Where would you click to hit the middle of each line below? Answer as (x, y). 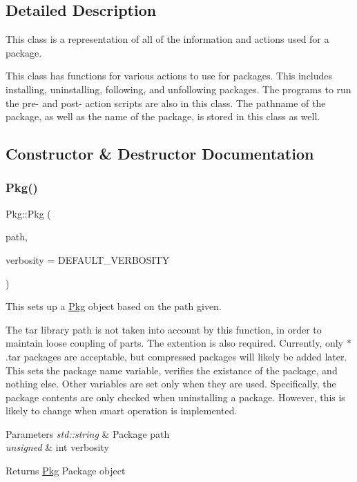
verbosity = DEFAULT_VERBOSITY (88, 259)
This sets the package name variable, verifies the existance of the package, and (172, 370)
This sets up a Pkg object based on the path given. (114, 306)
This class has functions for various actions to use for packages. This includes (169, 76)
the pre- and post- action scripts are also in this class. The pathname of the (166, 103)
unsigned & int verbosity (57, 447)
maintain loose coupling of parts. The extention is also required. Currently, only (174, 343)
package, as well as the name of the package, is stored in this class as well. (163, 116)
